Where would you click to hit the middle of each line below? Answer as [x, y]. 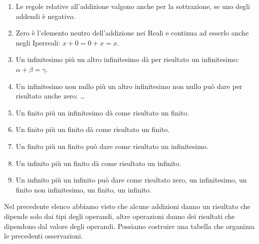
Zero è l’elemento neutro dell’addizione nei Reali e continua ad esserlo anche [132, 33]
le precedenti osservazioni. [44, 236]
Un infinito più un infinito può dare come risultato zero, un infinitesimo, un [131, 180]
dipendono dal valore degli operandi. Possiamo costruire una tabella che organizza [129, 226]
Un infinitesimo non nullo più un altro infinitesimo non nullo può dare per [129, 86]
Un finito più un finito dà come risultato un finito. [93, 129]
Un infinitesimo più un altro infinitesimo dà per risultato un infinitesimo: [127, 59]
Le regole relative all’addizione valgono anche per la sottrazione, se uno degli [133, 6]
